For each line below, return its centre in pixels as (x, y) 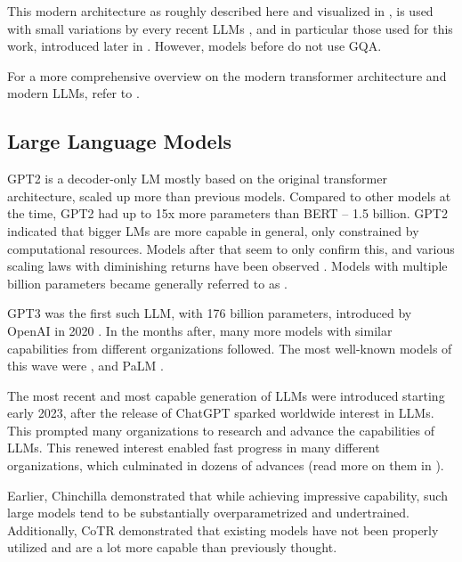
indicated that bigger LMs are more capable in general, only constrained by (213, 230)
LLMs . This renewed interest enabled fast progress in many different (194, 448)
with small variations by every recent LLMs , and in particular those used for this (230, 28)
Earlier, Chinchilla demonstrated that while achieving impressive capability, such (227, 495)
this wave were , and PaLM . (85, 366)
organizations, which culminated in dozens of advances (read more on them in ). (226, 465)
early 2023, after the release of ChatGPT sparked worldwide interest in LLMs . (221, 413)
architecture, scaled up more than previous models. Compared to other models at (229, 195)
